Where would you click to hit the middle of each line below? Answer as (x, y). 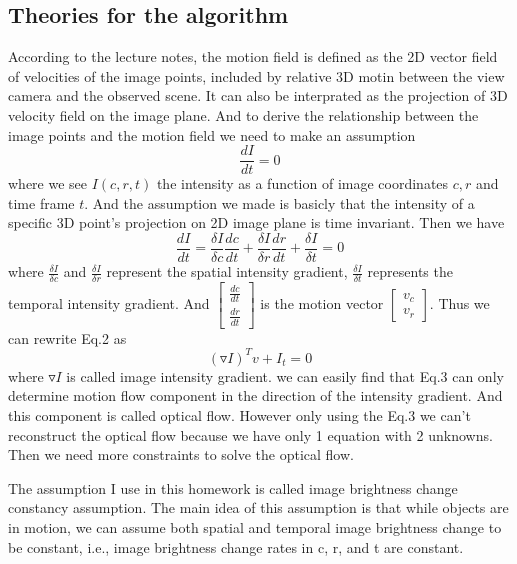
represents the (410, 271)
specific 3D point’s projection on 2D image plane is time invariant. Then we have (256, 222)
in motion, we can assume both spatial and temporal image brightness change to (255, 526)
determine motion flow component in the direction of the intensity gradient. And (255, 395)
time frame (41, 202)
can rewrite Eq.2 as (67, 337)
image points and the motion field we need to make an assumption (212, 134)
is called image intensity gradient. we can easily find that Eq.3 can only (285, 375)
